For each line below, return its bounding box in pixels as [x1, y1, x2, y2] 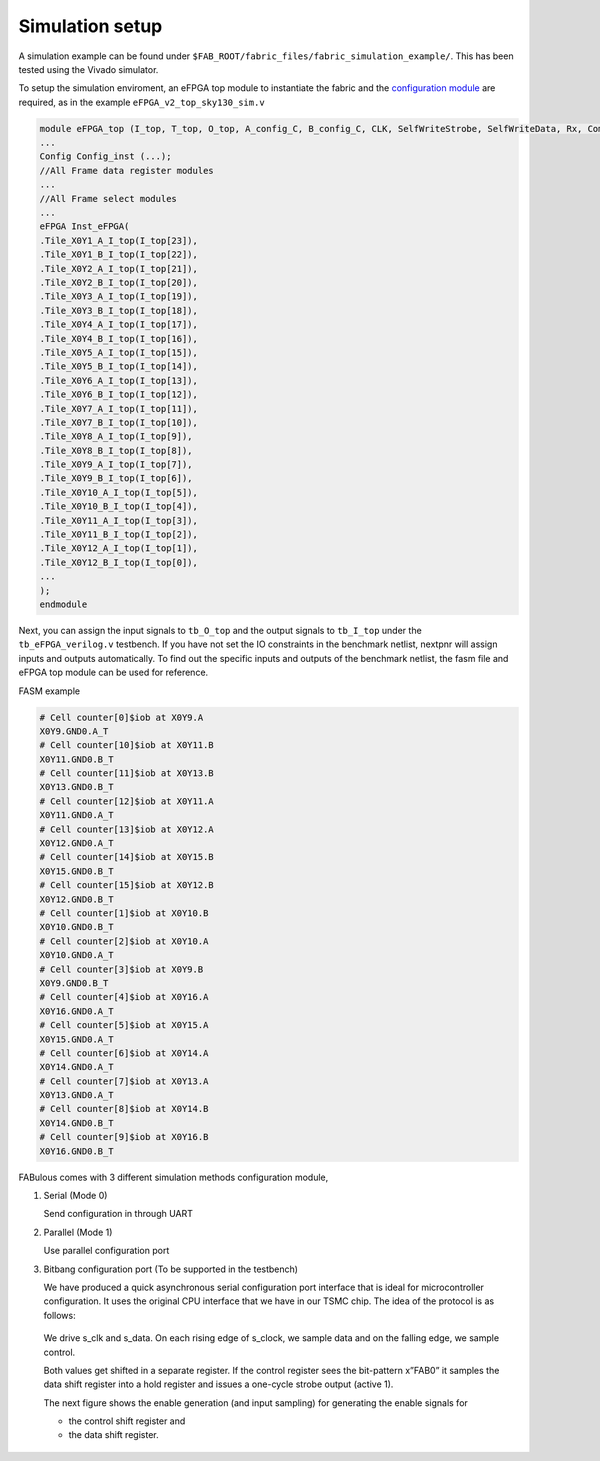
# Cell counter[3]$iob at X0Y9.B [39, 963, 204, 975]
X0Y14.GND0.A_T [39, 1061, 114, 1073]
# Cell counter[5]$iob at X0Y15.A [39, 1020, 209, 1031]
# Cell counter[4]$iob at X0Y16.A [39, 991, 209, 1003]
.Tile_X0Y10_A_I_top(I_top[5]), [39, 486, 199, 498]
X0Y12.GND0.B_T [39, 893, 114, 905]
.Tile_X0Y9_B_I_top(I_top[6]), [39, 473, 194, 484]
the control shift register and [68, 1415, 186, 1427]
